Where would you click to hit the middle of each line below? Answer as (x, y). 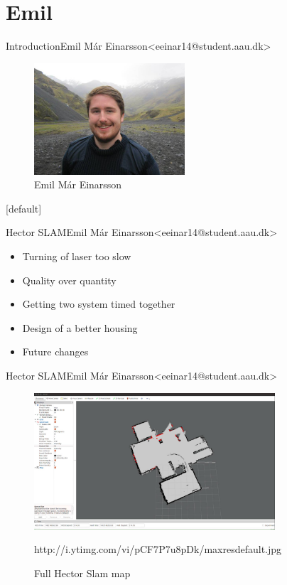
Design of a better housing (80, 327)
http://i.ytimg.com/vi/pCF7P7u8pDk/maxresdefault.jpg (158, 549)
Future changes (55, 351)
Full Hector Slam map (82, 573)
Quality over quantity (69, 280)
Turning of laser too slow (77, 256)
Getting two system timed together (99, 304)
